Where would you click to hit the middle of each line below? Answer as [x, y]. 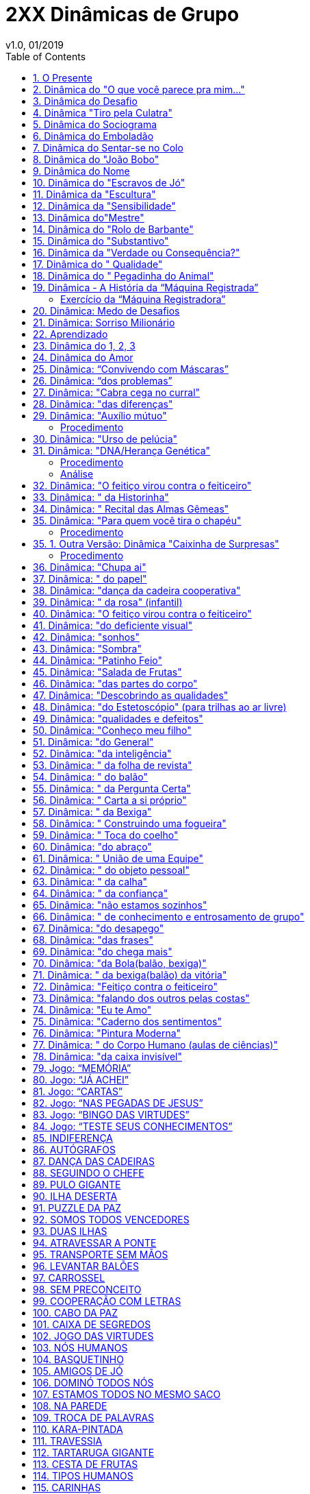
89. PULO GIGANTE [77, 1184]
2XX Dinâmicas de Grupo [122, 14]
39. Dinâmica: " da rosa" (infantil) [108, 602]
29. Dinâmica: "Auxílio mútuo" [100, 415]
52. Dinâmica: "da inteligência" [102, 753]
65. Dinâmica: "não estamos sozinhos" [120, 905]
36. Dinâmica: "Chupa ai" [90, 567]
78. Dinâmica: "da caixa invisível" [107, 1056]
